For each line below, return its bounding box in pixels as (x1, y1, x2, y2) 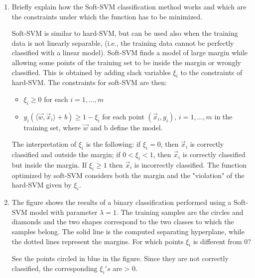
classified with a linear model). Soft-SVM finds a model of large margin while (11, 47, 248, 58)
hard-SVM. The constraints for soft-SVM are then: (11, 77, 167, 88)
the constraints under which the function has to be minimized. (11, 11, 203, 21)
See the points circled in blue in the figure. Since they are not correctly (11, 253, 229, 264)
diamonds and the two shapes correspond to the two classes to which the (11, 216, 234, 227)
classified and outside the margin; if (11, 149, 121, 160)
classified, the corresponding (11, 263, 98, 273)
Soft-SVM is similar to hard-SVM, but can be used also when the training (11, 28, 238, 38)
